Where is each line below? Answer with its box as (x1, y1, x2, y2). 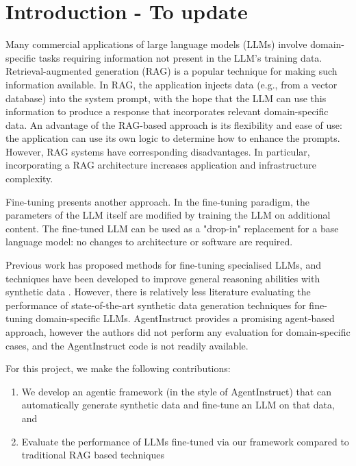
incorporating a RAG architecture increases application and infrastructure (5, 158, 316, 172)
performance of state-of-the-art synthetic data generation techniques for (5, 297, 306, 312)
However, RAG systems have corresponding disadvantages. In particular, (5, 144, 310, 158)
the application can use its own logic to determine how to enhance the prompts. (5, 131, 340, 145)
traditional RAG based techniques (21, 447, 164, 462)
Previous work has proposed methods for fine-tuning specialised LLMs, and (5, 258, 321, 272)
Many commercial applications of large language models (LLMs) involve (5, 37, 307, 51)
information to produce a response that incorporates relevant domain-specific (5, 104, 329, 119)
